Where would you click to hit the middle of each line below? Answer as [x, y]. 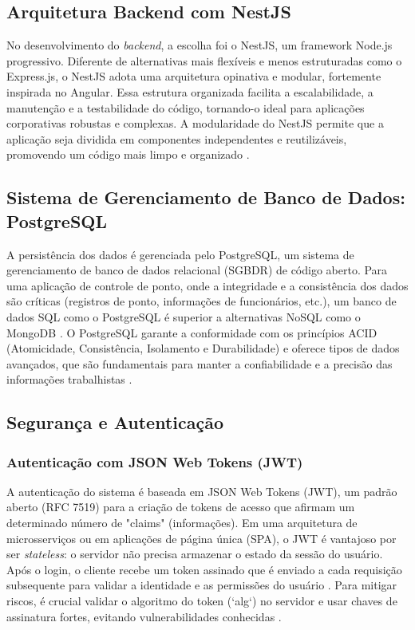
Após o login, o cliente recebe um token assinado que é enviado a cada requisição [204, 569]
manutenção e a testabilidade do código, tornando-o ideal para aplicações [186, 107]
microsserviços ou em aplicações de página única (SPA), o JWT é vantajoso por [202, 538]
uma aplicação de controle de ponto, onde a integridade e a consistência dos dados [207, 285]
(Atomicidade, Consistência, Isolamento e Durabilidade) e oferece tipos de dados [203, 348]
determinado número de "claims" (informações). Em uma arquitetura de [182, 523]
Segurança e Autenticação [115, 422]
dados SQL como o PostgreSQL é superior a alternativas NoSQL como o [184, 316]
